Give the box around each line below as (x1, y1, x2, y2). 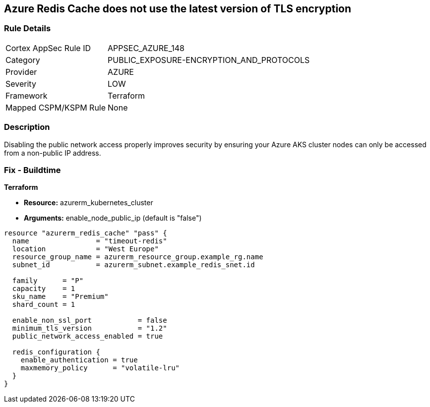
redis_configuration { (12, 348, 100, 356)
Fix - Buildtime (4, 165, 61, 175)
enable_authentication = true (20, 356, 138, 364)
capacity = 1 (12, 285, 75, 293)
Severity (5, 78, 36, 89)
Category (5, 55, 40, 65)
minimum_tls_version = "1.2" (12, 324, 167, 333)
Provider (5, 66, 37, 77)
